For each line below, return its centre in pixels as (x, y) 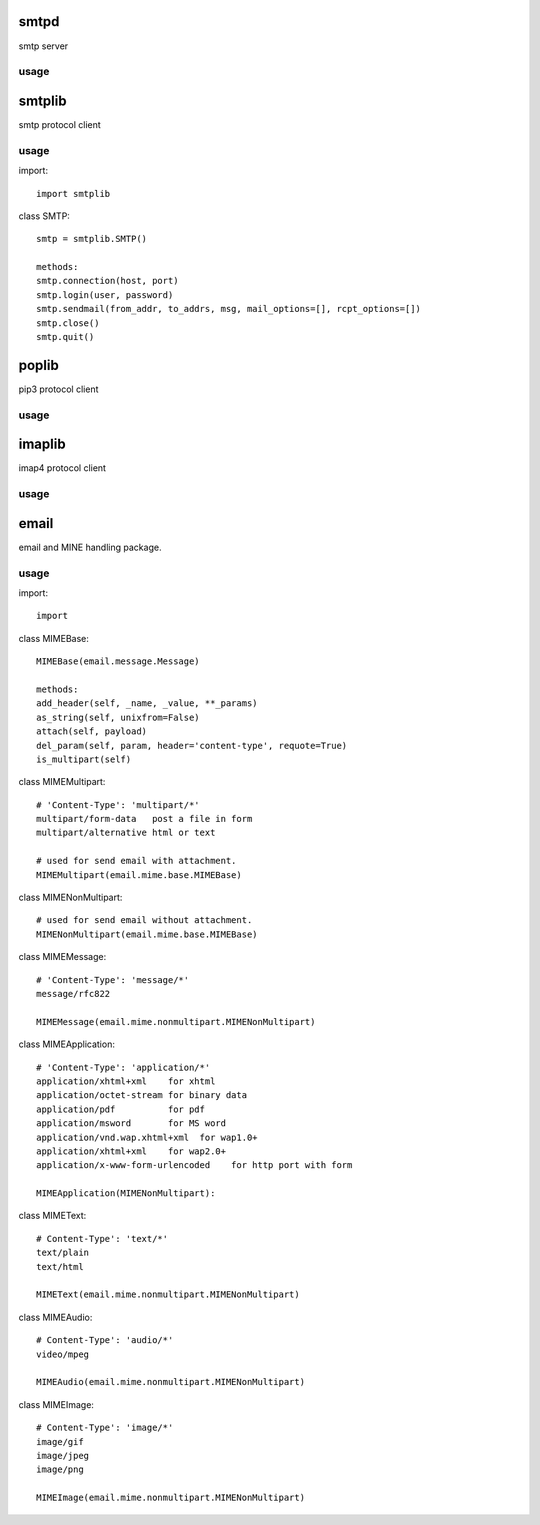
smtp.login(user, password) (105, 294)
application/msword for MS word (131, 1123)
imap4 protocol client (62, 468)
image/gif (60, 1441)
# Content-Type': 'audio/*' (105, 1340)
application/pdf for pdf (120, 1109)
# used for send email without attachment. (144, 920)
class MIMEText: (52, 1216)
